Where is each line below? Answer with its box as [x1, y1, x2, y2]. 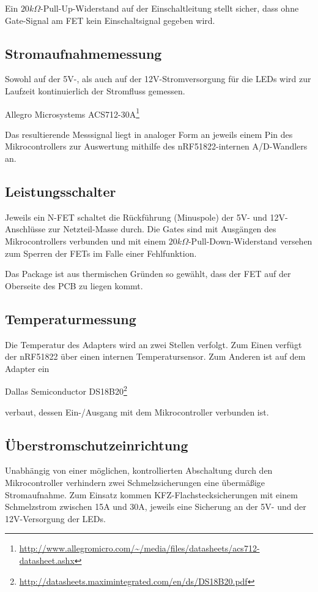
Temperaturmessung [5, 309, 136, 328]
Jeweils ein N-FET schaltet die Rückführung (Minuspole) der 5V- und [5, 210, 267, 223]
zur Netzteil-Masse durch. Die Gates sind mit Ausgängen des [48, 222, 276, 235]
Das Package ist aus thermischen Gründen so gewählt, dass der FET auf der [5, 267, 291, 280]
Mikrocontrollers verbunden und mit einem [5, 235, 166, 247]
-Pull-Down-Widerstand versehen [188, 235, 312, 247]
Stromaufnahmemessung [5, 44, 162, 63]
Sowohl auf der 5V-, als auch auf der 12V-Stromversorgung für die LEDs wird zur [5, 72, 311, 85]
